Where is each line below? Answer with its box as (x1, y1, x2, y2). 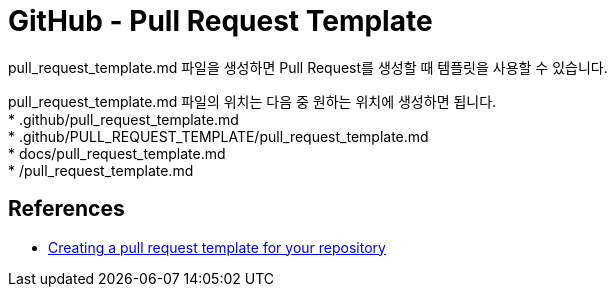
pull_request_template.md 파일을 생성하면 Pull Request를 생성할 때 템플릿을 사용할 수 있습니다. (8, 58, 608, 76)
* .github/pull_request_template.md (8, 110, 239, 128)
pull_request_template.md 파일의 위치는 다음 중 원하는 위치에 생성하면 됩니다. (8, 92, 497, 110)
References (8, 196, 125, 222)
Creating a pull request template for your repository (48, 238, 386, 256)
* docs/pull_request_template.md (8, 144, 226, 162)
